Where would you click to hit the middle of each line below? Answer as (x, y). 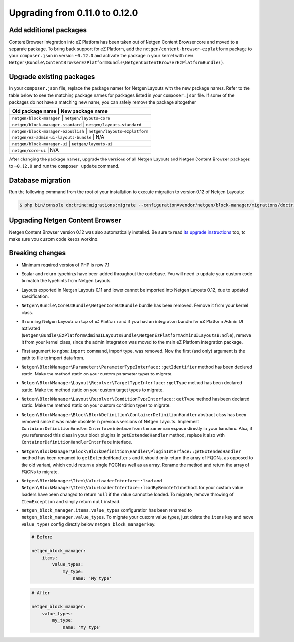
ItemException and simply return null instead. (71, 501)
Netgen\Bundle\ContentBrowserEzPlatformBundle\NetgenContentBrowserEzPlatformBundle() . (117, 63)
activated (31, 328)
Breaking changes (37, 253)
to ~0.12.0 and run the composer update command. (64, 166)
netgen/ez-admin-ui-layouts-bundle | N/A (58, 137)
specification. (35, 296)
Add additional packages (48, 30)
